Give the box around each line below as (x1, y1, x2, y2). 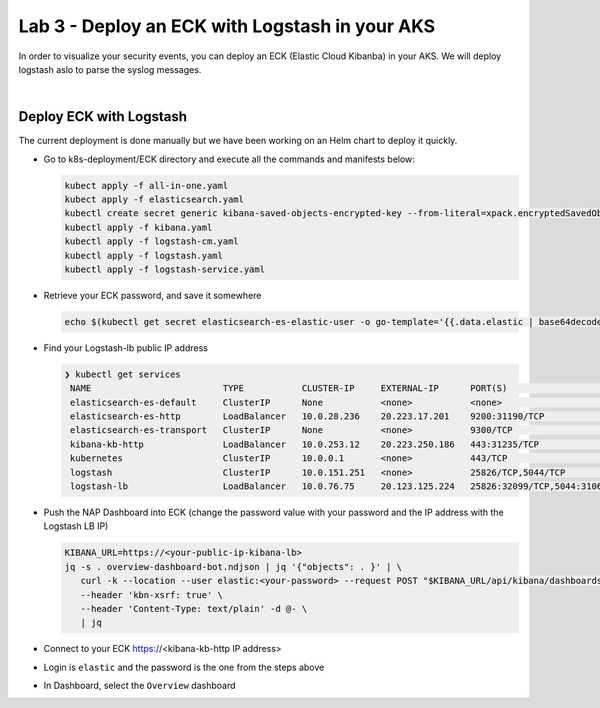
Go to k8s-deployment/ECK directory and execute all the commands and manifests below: (43, 153, 415, 165)
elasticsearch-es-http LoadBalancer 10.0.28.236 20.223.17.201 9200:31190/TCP (70, 411, 545, 422)
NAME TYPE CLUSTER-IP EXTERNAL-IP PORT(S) (70, 383, 508, 394)
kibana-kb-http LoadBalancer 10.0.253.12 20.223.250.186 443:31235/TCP (70, 438, 540, 450)
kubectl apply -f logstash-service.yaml (64, 263, 265, 275)
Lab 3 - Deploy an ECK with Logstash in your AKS (18, 15, 436, 37)
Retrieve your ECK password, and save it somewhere (43, 289, 262, 301)
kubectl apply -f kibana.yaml (64, 221, 213, 233)
